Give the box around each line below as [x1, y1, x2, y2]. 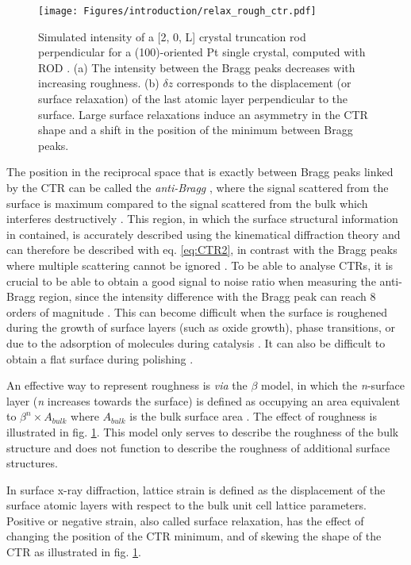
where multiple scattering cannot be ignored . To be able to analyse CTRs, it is [6, 256, 394, 273]
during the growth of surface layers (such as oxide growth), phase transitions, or [6, 319, 396, 336]
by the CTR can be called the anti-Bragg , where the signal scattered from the [6, 179, 389, 195]
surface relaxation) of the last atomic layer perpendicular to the [38, 90, 348, 107]
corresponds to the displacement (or [176, 75, 351, 91]
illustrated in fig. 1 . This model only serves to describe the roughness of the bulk [6, 423, 399, 440]
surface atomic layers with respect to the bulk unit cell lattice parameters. [6, 497, 367, 513]
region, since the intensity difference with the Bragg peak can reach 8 [39, 288, 376, 305]
